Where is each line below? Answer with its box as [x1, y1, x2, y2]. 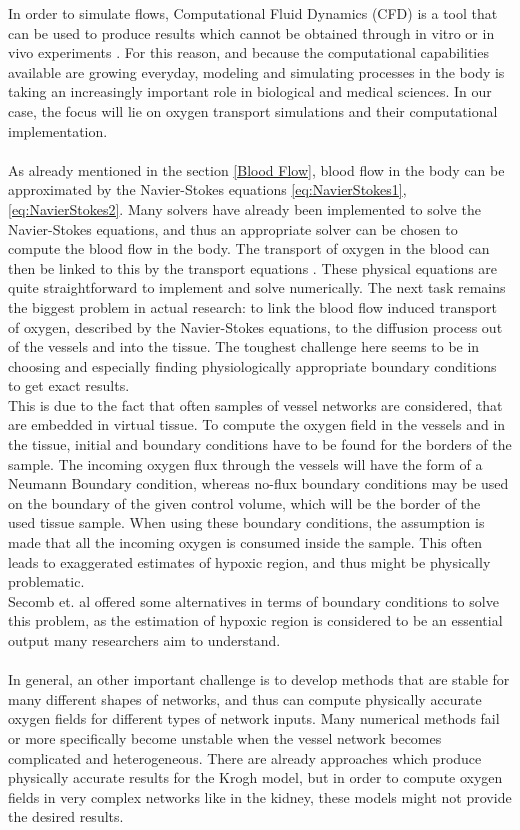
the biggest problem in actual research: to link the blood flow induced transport [8, 296, 497, 317]
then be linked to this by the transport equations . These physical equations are [8, 257, 498, 278]
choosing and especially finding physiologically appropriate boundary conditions [8, 355, 497, 376]
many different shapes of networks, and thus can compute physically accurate [8, 688, 482, 709]
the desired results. [8, 806, 124, 827]
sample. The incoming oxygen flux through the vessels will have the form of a [8, 453, 483, 474]
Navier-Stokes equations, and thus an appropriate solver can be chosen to [8, 218, 458, 239]
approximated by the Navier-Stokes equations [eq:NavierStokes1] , [8, 179, 407, 200]
